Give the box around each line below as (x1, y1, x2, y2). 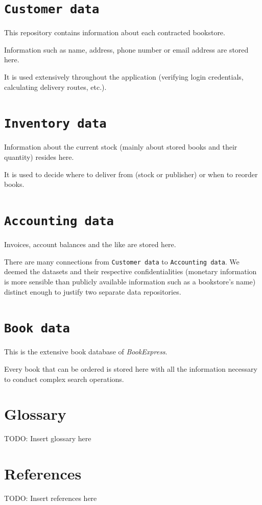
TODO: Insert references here (4, 493, 97, 503)
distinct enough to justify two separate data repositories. (4, 286, 181, 297)
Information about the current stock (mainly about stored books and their (4, 141, 237, 152)
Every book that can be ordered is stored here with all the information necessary (4, 363, 257, 374)
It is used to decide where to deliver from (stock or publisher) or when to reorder (4, 169, 258, 179)
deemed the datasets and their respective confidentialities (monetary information (4, 266, 257, 277)
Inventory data (4, 116, 107, 131)
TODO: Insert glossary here (4, 433, 91, 444)
